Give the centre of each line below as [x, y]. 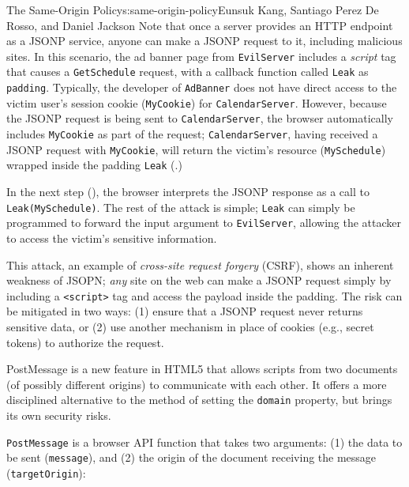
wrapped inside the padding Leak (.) [94, 165]
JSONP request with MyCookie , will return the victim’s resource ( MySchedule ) [196, 149]
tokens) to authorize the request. [85, 342]
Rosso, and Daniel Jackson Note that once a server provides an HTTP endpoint [200, 25]
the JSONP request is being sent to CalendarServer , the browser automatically [200, 118]
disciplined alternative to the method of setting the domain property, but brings [199, 400]
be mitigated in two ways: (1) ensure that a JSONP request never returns [185, 311]
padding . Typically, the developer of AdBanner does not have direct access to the [202, 87]
